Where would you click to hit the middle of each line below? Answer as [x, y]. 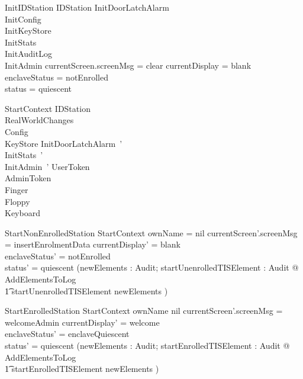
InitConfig [23, 19]
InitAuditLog [28, 54]
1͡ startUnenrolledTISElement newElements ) [86, 290]
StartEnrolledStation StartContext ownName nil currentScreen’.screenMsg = [144, 311]
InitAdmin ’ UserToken [47, 166]
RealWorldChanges [39, 120]
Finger [17, 189]
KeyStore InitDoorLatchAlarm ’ [64, 143]
